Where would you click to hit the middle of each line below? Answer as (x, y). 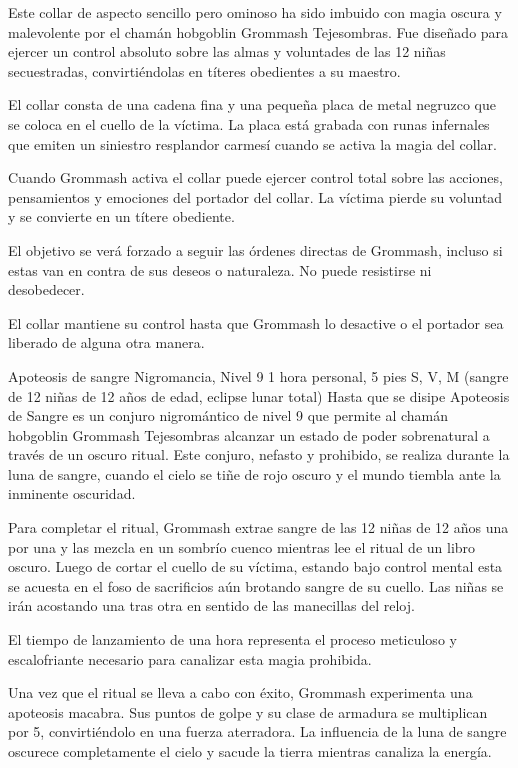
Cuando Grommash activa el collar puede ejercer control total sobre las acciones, (255, 177)
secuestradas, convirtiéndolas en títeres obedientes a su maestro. (204, 70)
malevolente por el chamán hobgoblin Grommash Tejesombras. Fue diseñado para (258, 31)
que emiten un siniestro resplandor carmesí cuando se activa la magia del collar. (252, 143)
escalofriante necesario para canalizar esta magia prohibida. (190, 658)
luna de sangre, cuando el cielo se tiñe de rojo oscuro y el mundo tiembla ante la (254, 473)
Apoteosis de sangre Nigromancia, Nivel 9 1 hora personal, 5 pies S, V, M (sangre (258, 375)
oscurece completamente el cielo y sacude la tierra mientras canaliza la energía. (250, 751)
